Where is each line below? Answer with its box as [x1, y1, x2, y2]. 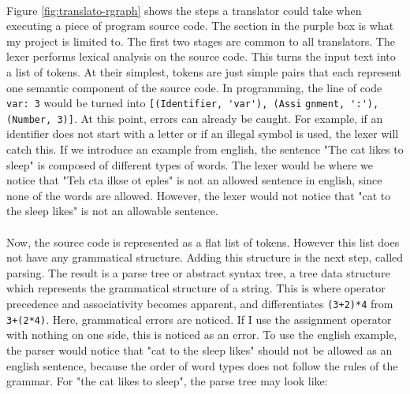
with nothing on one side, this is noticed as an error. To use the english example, [6, 326, 397, 343]
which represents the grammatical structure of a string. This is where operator [6, 280, 386, 296]
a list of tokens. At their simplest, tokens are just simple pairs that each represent [6, 63, 401, 80]
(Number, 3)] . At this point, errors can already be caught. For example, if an [6, 110, 383, 126]
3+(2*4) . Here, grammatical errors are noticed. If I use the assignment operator [6, 310, 392, 327]
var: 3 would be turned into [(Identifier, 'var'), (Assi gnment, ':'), [6, 95, 379, 111]
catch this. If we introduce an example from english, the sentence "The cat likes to [6, 141, 404, 158]
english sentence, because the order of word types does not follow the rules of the [6, 357, 398, 374]
